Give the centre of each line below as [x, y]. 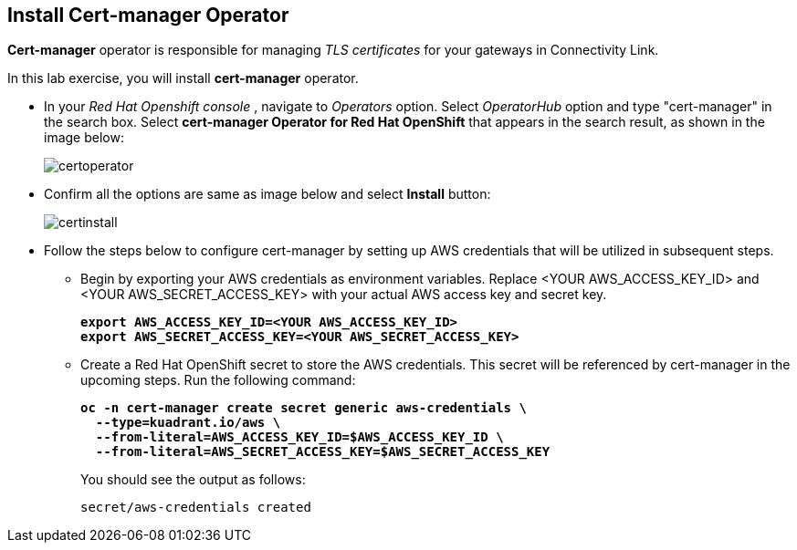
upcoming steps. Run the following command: [218, 380]
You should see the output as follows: [193, 480]
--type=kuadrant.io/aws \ [188, 423]
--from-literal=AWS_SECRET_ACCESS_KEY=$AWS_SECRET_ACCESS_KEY [323, 452]
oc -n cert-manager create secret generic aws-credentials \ [304, 408]
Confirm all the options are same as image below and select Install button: [267, 194]
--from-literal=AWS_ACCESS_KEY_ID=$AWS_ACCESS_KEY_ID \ [299, 437]
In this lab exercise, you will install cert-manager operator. [183, 78]
